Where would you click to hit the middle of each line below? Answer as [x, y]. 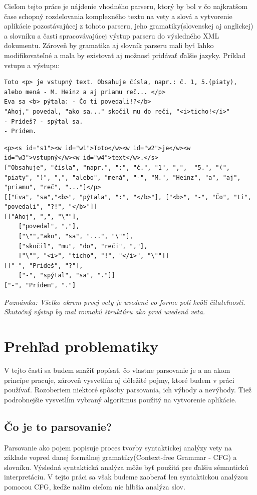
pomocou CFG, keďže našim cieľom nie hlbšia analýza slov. [95, 486]
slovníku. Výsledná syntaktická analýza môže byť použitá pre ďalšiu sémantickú [126, 467]
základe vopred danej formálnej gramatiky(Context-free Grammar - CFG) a [120, 457]
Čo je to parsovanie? [58, 426]
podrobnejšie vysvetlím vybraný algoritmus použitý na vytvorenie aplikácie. [120, 399]
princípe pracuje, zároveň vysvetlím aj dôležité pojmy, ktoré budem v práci [119, 380]
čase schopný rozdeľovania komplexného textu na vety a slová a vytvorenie [118, 16]
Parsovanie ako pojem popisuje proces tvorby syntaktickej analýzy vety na [118, 447]
